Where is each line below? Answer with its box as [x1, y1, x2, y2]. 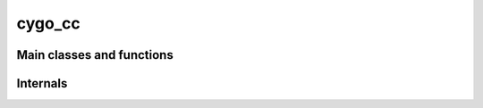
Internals [16, 76, 68, 91]
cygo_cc [16, 13, 80, 33]
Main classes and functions [16, 47, 174, 62]
